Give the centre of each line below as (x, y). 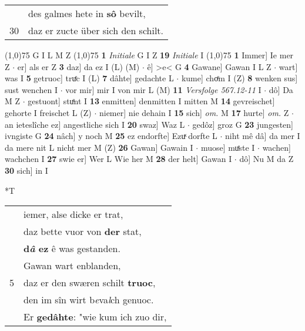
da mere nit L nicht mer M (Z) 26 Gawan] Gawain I (99, 147)
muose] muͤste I (228, 147)
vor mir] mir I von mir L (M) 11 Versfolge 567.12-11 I (163, 89)
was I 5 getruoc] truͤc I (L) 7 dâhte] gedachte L (89, 78)
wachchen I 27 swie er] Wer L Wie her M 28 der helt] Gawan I (118, 159)
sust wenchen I (31, 89)
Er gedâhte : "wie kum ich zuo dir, (95, 317)
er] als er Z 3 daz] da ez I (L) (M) (78, 66)
